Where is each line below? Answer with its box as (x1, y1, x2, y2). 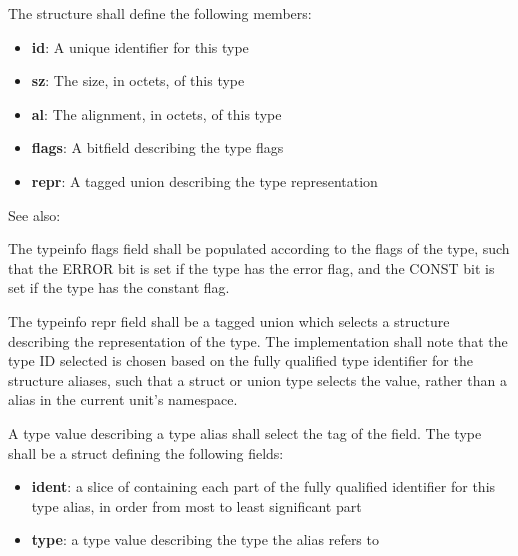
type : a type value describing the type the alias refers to (31, 529, 379, 550)
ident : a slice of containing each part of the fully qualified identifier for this (31, 476, 496, 497)
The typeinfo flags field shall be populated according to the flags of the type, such (8, 238, 510, 259)
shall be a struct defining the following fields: (8, 442, 284, 463)
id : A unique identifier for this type (31, 36, 249, 57)
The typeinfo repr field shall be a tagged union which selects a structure (8, 310, 450, 331)
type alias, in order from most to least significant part (31, 495, 362, 516)
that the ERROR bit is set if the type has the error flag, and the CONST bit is (8, 257, 495, 278)
